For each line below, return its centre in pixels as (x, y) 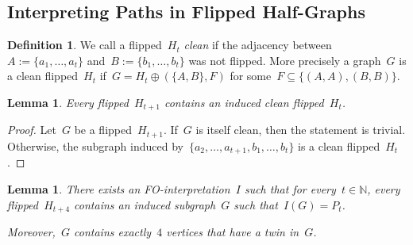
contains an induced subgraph (145, 204)
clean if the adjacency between (258, 45)
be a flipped (103, 130)
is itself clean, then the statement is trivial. (301, 130)
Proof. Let (32, 130)
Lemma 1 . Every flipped (68, 102)
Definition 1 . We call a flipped (85, 45)
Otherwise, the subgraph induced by (95, 145)
